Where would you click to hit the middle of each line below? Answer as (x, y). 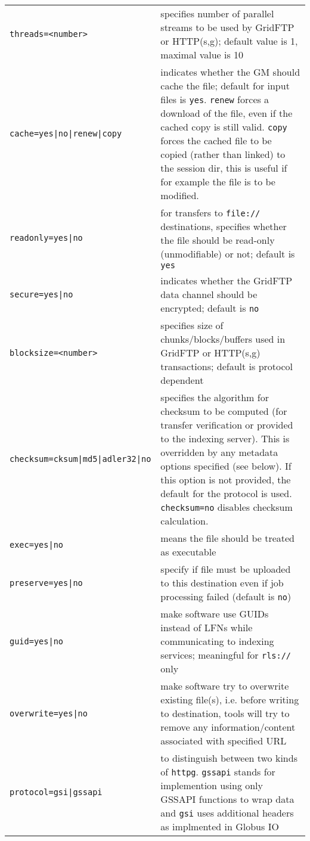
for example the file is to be (218, 181)
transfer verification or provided (227, 425)
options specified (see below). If (226, 466)
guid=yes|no (37, 641)
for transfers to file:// (210, 212)
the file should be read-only (218, 240)
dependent (182, 380)
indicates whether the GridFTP (227, 280)
